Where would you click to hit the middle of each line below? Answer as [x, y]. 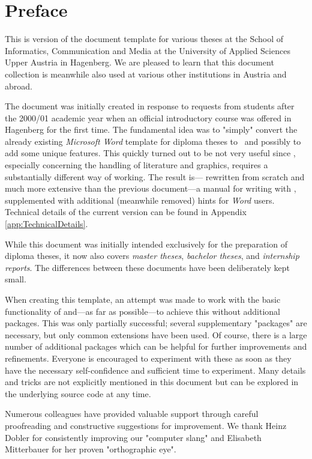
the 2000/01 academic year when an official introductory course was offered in [148, 117]
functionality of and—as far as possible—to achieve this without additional [142, 311]
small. [16, 279]
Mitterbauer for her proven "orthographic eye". [91, 449]
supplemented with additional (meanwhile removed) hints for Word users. [140, 200]
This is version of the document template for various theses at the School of [144, 39]
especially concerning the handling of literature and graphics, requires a [136, 165]
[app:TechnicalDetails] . [46, 224]
